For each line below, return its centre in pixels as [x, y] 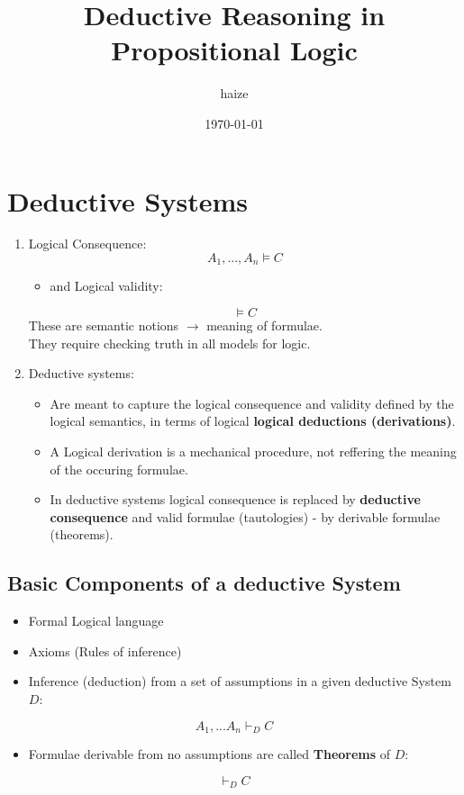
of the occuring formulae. [119, 469]
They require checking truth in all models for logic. [169, 343]
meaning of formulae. [264, 325]
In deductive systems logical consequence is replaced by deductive [235, 499]
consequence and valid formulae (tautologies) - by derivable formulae [245, 516]
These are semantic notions [104, 325]
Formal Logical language [96, 621]
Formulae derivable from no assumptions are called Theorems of [209, 754]
